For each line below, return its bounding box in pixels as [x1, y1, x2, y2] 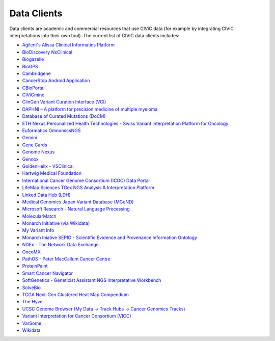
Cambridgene [22, 70, 51, 76]
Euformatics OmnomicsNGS [22, 127, 81, 134]
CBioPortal [22, 85, 45, 91]
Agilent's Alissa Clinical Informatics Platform [22, 42, 115, 48]
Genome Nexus [22, 149, 55, 155]
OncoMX [22, 249, 41, 255]
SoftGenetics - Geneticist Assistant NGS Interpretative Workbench [22, 277, 161, 283]
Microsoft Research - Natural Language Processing [22, 206, 130, 212]
